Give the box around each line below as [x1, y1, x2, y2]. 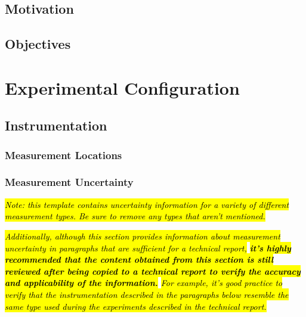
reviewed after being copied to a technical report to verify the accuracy [5, 265, 301, 277]
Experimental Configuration [5, 75, 240, 100]
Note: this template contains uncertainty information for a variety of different [5, 198, 289, 210]
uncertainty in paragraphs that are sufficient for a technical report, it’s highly [5, 241, 291, 254]
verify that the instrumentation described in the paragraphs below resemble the [5, 288, 289, 300]
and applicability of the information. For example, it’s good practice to [5, 276, 283, 289]
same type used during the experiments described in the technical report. [5, 300, 267, 312]
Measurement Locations [5, 147, 122, 162]
